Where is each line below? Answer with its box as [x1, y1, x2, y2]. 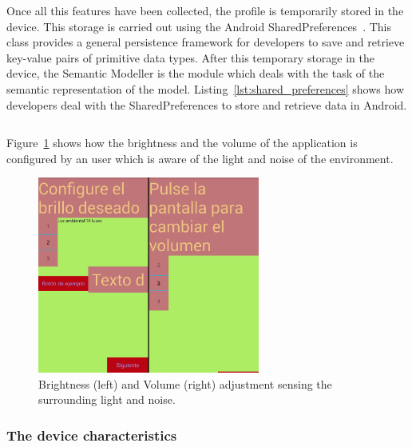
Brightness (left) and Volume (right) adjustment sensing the [38, 375, 332, 392]
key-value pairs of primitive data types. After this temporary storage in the [6, 49, 374, 66]
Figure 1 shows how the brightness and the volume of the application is [6, 134, 358, 151]
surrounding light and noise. [38, 391, 176, 408]
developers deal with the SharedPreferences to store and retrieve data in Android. [6, 96, 407, 113]
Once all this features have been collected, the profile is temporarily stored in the [6, 2, 404, 18]
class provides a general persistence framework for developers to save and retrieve [6, 34, 405, 50]
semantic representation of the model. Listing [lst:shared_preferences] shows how [6, 80, 404, 97]
